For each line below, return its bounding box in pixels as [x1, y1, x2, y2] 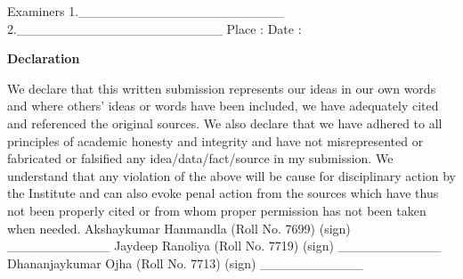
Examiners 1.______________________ [7, 2, 285, 20]
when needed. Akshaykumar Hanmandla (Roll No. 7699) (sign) [7, 218, 351, 237]
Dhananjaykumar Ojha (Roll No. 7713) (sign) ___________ [7, 253, 363, 272]
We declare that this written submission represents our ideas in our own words [7, 78, 436, 97]
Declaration [7, 49, 80, 68]
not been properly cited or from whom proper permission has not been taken [7, 201, 426, 219]
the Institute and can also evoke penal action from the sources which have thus [7, 184, 439, 202]
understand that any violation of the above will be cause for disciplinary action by [7, 166, 457, 185]
